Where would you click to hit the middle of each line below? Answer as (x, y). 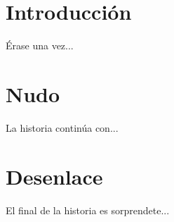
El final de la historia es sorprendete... (88, 210)
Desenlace (54, 176)
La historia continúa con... (62, 127)
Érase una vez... (40, 45)
